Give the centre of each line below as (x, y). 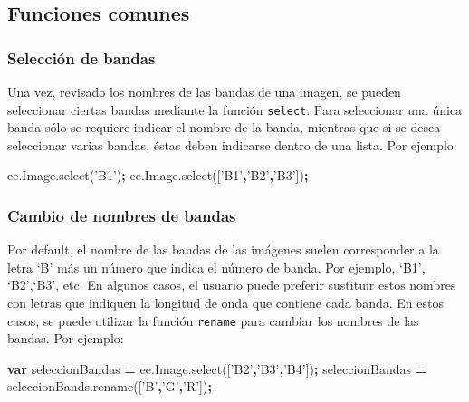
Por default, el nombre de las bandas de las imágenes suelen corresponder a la (223, 249)
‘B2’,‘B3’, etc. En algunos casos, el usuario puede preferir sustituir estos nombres (232, 285)
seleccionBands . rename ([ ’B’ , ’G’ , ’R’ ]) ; (110, 386)
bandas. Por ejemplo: (66, 338)
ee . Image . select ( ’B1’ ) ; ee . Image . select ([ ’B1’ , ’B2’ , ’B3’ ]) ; (158, 175)
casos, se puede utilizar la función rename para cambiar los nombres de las (213, 320)
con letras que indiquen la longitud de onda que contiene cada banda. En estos (225, 303)
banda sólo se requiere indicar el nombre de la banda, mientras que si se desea (224, 127)
